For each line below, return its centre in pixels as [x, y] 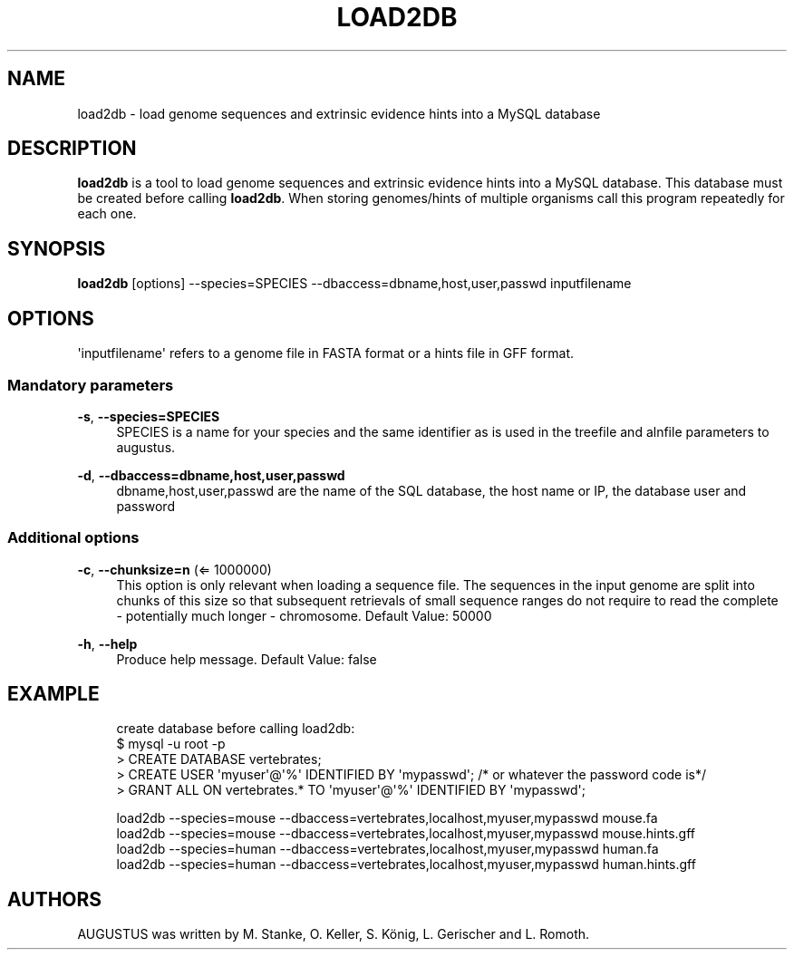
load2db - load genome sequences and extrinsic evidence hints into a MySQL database [339, 113]
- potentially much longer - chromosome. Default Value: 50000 [304, 615]
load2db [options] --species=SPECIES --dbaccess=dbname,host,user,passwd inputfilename [354, 284]
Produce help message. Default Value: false [247, 659]
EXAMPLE [53, 694]
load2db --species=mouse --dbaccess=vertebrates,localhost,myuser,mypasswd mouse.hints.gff [406, 834]
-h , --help [107, 643]
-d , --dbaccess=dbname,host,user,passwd [211, 475]
